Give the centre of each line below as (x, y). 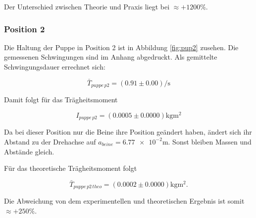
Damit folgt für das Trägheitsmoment (61, 100)
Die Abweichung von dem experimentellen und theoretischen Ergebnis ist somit (124, 201)
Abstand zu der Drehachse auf (50, 141)
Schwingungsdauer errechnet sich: (55, 67)
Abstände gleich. (29, 151)
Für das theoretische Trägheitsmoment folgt (71, 168)
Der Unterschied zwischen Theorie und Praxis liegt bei (87, 6)
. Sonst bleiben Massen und (210, 141)
